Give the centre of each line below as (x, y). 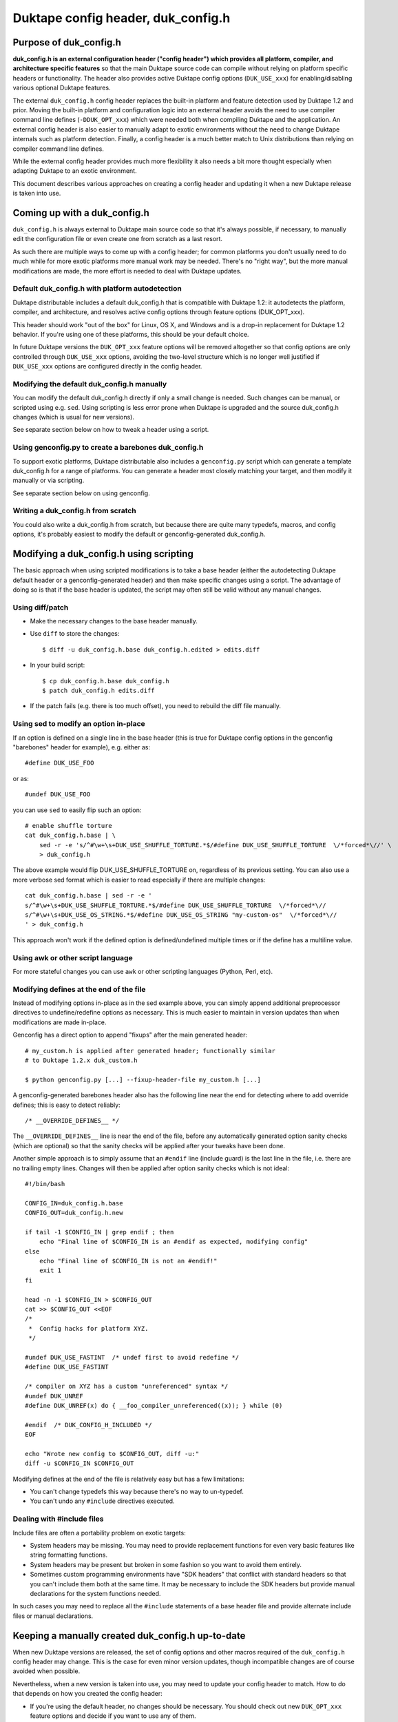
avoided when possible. (46, 1671)
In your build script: (57, 665)
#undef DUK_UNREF (54, 1396)
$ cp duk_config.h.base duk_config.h (106, 681)
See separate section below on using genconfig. (82, 493)
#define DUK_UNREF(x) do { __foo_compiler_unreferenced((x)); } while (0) (154, 1405)
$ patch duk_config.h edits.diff (98, 691)
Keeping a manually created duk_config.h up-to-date (129, 1636)
